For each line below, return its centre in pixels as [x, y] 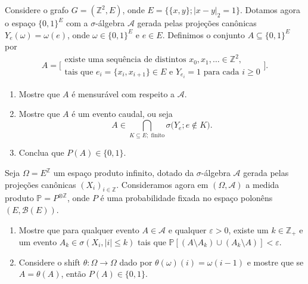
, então [74, 274]
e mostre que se [275, 262]
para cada [221, 72]
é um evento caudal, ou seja [122, 114]
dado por [136, 262]
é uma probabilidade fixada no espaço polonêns [186, 198]
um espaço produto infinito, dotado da [124, 172]
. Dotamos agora [270, 10]
